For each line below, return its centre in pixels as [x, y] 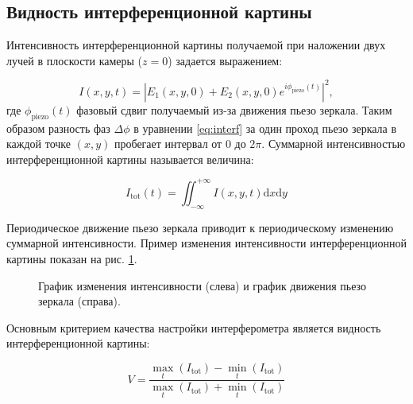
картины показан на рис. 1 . [72, 258]
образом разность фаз [58, 128]
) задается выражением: [225, 60]
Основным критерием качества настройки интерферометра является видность [194, 327]
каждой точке [39, 144]
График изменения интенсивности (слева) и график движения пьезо [203, 285]
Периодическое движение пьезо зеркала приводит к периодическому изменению [200, 227]
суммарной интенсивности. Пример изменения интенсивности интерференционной [206, 243]
